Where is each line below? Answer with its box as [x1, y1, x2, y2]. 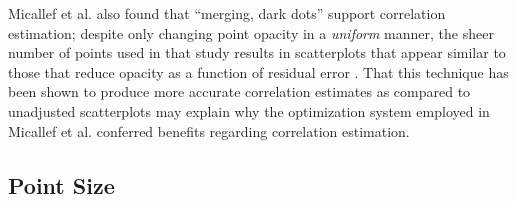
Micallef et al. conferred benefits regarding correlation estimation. [8, 120, 410, 141]
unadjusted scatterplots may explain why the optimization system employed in [8, 100, 490, 121]
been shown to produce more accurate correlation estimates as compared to [8, 81, 471, 102]
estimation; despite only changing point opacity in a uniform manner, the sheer [8, 22, 494, 43]
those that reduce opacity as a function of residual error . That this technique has [8, 61, 509, 82]
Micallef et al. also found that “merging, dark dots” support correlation [8, 3, 446, 23]
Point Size [8, 169, 115, 200]
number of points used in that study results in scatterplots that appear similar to [8, 42, 506, 63]
